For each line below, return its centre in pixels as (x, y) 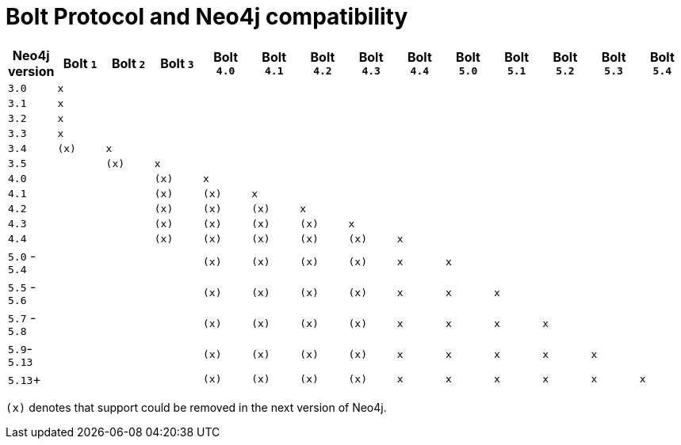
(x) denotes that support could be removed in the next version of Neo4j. (196, 407)
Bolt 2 (128, 63)
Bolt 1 (80, 63)
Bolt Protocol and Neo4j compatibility (207, 17)
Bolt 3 (177, 63)
